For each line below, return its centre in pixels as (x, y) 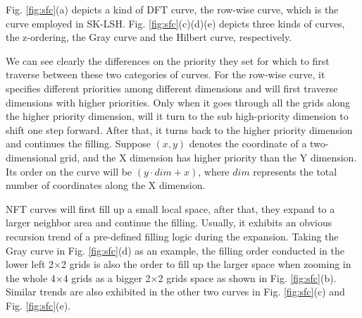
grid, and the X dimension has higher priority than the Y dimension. (208, 157)
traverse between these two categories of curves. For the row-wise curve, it (166, 74)
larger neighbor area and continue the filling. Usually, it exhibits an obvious (169, 222)
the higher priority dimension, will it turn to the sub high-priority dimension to (177, 116)
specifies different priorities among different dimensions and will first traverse (172, 88)
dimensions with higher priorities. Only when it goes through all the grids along (178, 102)
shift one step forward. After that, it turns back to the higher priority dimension (179, 129)
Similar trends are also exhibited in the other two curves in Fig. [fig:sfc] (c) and (175, 292)
